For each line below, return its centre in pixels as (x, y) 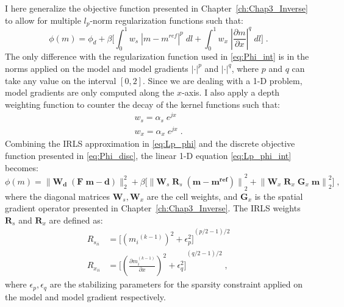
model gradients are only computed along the (90, 92)
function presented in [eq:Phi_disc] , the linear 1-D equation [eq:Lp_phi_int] (148, 156)
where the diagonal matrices (58, 196)
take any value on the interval (61, 80)
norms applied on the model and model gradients (97, 68)
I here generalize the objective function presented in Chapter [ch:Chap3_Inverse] (156, 8)
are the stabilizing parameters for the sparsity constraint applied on (176, 284)
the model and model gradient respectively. (85, 296)
